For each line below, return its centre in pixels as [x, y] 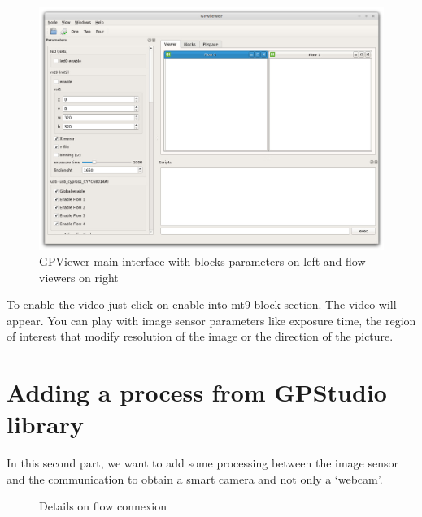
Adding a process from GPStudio [197, 392]
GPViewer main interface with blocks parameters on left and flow [202, 261]
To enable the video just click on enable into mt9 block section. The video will [202, 304]
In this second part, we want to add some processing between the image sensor [203, 463]
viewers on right [79, 277]
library [45, 424]
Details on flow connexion [103, 506]
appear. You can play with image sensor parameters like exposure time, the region [211, 320]
